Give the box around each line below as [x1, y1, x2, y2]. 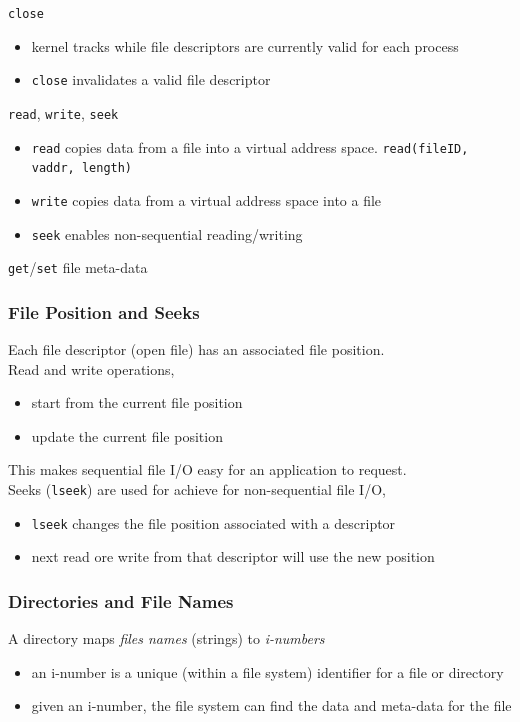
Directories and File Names [8, 588, 234, 613]
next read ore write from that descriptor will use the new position [31, 546, 435, 567]
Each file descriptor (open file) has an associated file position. [8, 339, 385, 360]
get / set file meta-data [8, 257, 148, 278]
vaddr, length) [31, 161, 133, 176]
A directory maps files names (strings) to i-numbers [8, 628, 325, 649]
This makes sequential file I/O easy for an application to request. [8, 459, 407, 480]
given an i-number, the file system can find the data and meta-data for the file [31, 695, 512, 716]
